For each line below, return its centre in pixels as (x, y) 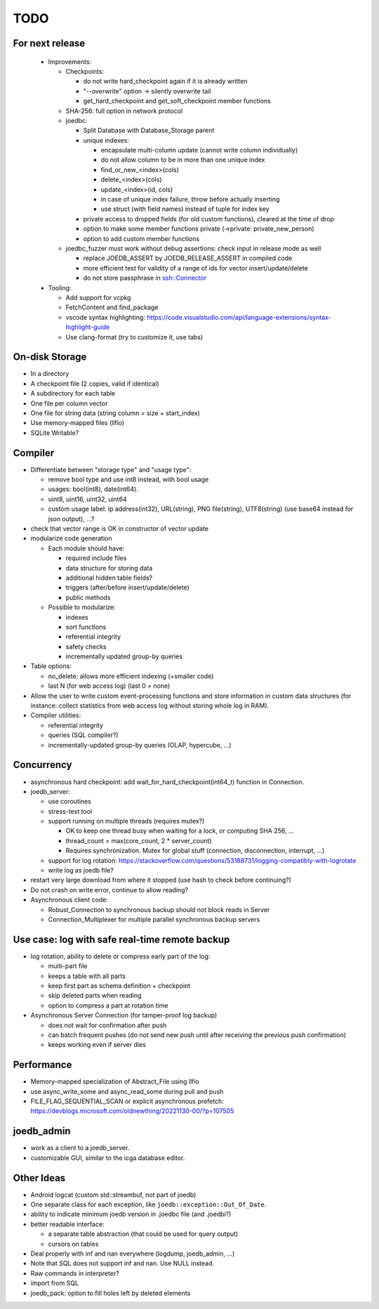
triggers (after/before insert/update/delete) (127, 587)
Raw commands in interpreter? (75, 1273)
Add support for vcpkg (98, 297)
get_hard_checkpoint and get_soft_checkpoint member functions (177, 101)
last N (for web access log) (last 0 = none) (109, 686)
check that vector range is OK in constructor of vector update (119, 528)
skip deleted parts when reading (95, 996)
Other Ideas (39, 1178)
